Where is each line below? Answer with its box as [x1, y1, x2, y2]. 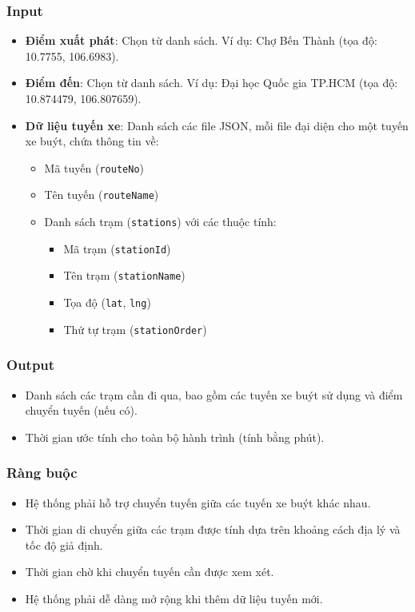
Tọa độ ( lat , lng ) [63, 294, 151, 311]
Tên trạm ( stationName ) [63, 267, 186, 284]
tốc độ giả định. [25, 536, 103, 553]
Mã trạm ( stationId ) [63, 240, 171, 256]
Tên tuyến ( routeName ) [44, 186, 159, 203]
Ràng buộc [6, 463, 78, 483]
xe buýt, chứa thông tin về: [25, 133, 159, 149]
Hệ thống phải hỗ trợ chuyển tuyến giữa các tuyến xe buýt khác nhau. [25, 494, 371, 511]
